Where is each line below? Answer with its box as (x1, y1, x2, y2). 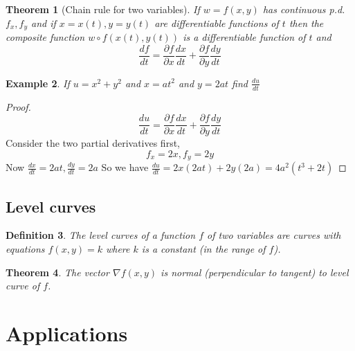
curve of (6, 278, 40, 293)
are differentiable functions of (154, 15, 279, 30)
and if (30, 15, 56, 30)
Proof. (6, 99, 31, 114)
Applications (6, 319, 128, 347)
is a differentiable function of (183, 30, 306, 44)
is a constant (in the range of (141, 242, 266, 256)
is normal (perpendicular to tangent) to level (161, 264, 349, 279)
